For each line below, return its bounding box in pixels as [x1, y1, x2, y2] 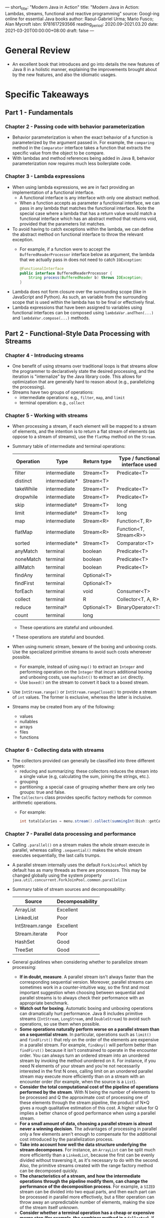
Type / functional [118, 455, 160, 462]
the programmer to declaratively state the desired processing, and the [12, 368, 154, 374]
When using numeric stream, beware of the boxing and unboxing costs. [12, 644, 157, 650]
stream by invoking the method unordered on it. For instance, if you [19, 1058, 156, 1064]
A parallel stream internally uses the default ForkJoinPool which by [12, 862, 147, 868]
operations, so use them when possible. [19, 1021, 101, 1027]
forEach [14, 588, 33, 595]
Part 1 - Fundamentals [5, 109, 74, 117]
